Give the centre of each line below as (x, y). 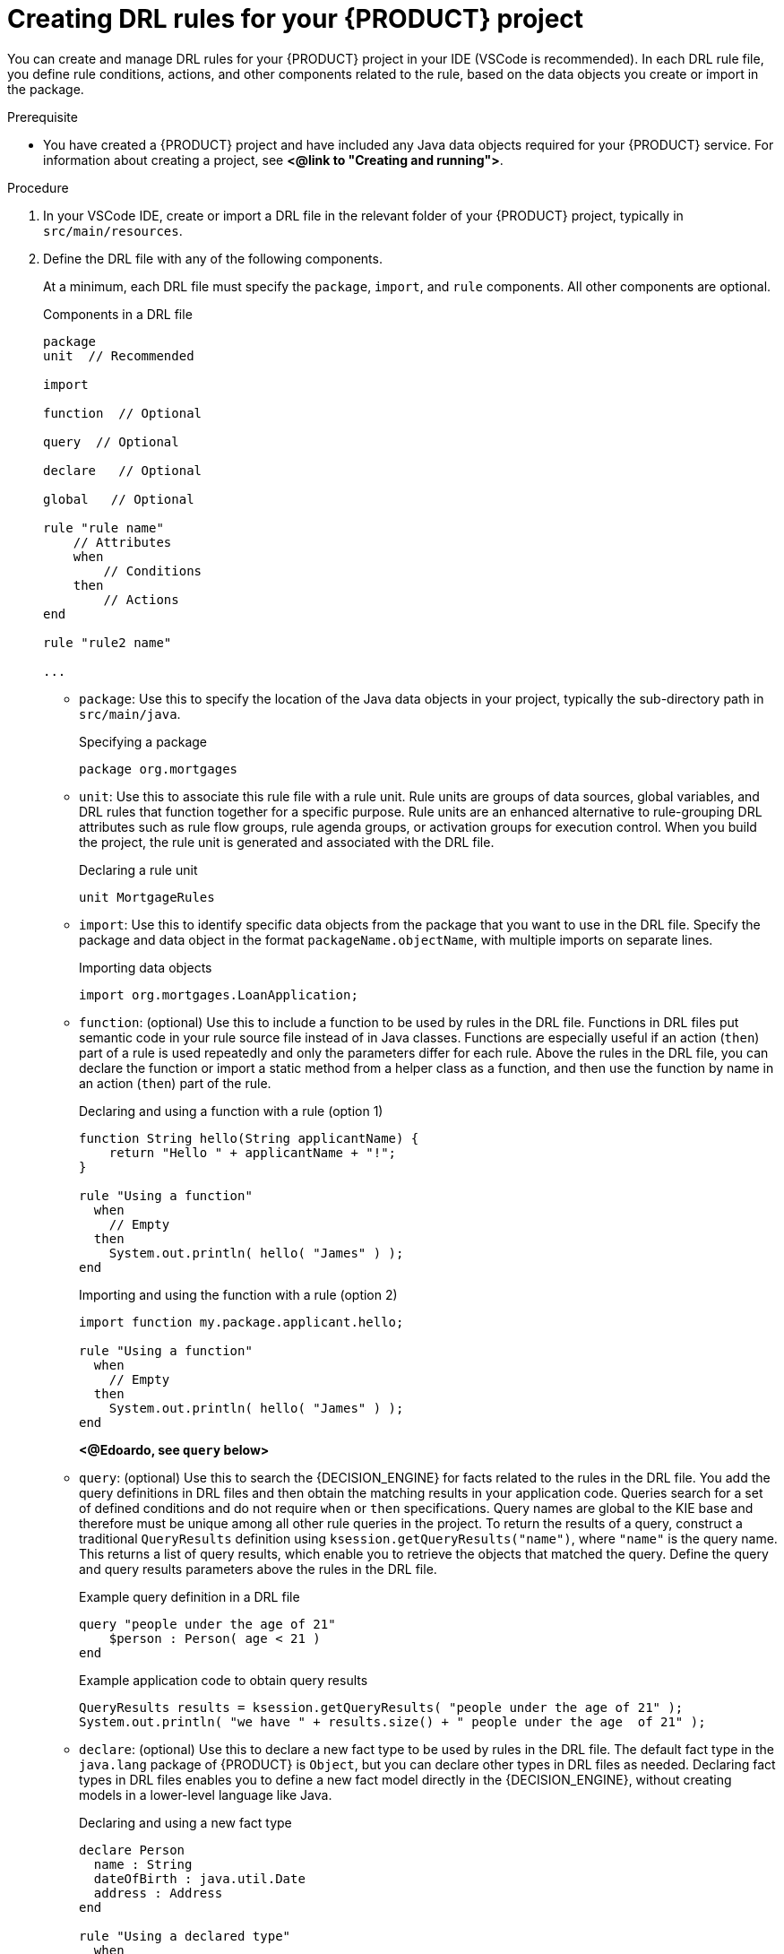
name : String (143, 1864)
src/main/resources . (113, 230)
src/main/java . (130, 713)
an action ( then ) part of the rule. (175, 1083)
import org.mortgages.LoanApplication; (219, 994)
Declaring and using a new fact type (185, 1822)
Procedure (38, 187)
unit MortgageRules (147, 897)
